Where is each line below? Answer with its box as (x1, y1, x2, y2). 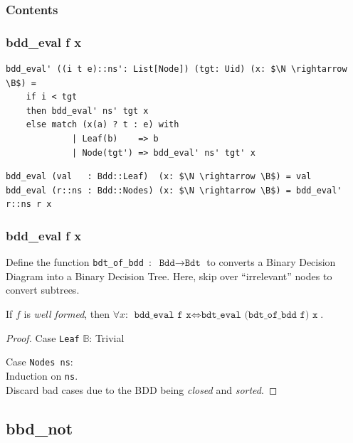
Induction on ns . (6, 368, 78, 383)
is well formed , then (23, 306, 110, 321)
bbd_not (6, 417, 73, 439)
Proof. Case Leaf (6, 330, 80, 345)
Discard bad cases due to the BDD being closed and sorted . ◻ (6, 382, 278, 397)
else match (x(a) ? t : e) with (26, 119, 179, 130)
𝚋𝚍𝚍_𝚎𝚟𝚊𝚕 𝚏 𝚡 (134, 310, 191, 321)
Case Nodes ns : (6, 354, 73, 369)
